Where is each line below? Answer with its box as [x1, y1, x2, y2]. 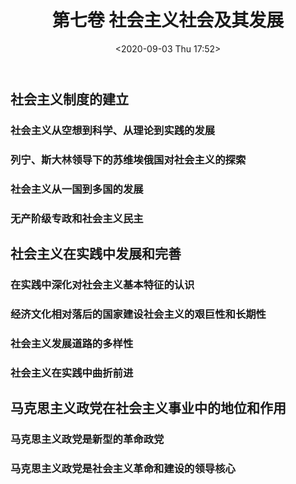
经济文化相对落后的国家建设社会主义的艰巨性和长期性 [10, 307, 267, 321]
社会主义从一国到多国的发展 [10, 182, 144, 196]
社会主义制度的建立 [10, 91, 129, 108]
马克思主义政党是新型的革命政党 [10, 432, 165, 446]
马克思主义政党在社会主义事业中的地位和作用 [10, 400, 287, 417]
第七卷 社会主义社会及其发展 [51, 9, 285, 32]
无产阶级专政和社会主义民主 [10, 211, 144, 225]
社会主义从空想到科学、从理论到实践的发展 [10, 123, 216, 137]
